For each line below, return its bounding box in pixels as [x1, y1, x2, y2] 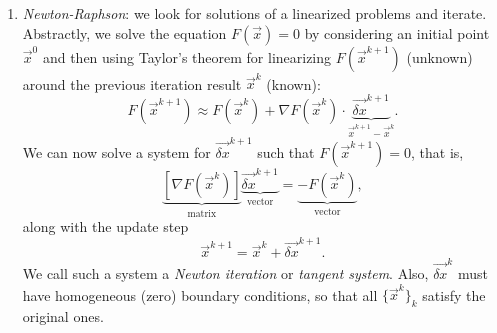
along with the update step [22, 216, 189, 237]
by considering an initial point [304, 22, 490, 43]
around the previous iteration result [22, 73, 242, 94]
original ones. [22, 306, 104, 327]
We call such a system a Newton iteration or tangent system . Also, [22, 263, 429, 284]
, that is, [410, 141, 464, 162]
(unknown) [406, 46, 473, 67]
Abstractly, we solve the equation [22, 22, 227, 43]
